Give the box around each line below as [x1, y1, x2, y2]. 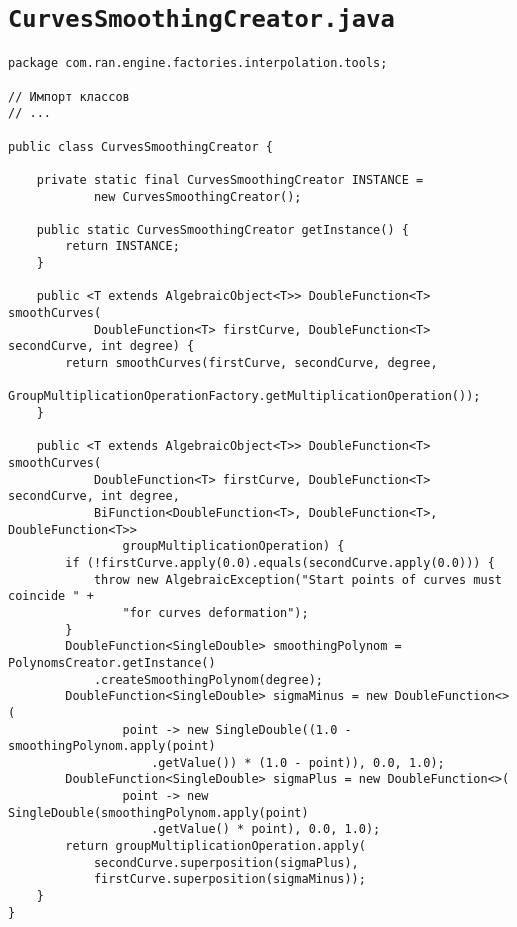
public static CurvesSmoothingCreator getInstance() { [36, 222, 409, 237]
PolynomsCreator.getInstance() [8, 655, 216, 670]
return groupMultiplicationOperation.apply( [65, 839, 366, 854]
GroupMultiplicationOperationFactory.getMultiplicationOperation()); [8, 389, 481, 404]
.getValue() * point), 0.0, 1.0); [151, 822, 381, 837]
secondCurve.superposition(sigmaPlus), [93, 855, 359, 870]
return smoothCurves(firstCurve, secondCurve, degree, [65, 356, 438, 371]
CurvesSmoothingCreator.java [8, 5, 395, 34]
